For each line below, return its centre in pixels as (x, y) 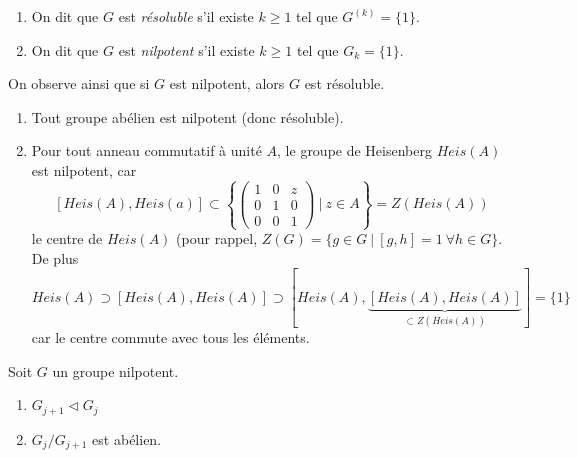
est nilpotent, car (84, 169)
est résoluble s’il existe (186, 16)
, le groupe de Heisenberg (354, 150)
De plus (55, 257)
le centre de (67, 238)
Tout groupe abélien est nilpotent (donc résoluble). (187, 116)
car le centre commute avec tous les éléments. (170, 337)
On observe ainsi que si (79, 83)
